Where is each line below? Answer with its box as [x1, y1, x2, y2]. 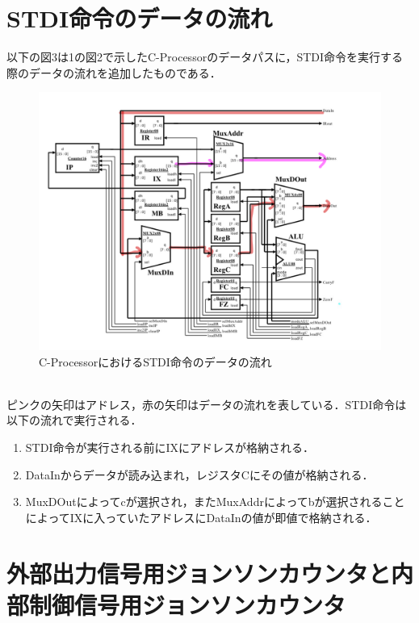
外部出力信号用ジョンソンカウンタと [6, 556, 392, 589]
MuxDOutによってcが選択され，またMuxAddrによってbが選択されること [25, 493, 405, 510]
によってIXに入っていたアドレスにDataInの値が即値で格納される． [25, 508, 377, 525]
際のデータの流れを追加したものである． [6, 64, 221, 81]
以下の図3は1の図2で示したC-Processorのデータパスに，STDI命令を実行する [6, 48, 404, 65]
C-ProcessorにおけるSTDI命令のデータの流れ [39, 353, 272, 370]
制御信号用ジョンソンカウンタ [29, 587, 346, 621]
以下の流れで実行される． [6, 412, 142, 429]
